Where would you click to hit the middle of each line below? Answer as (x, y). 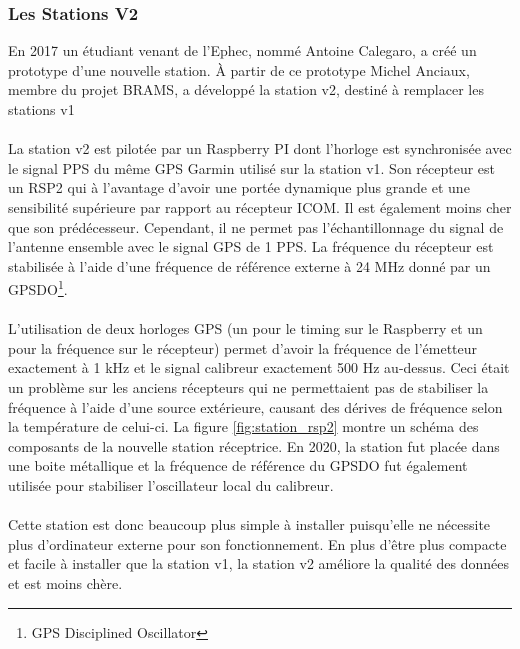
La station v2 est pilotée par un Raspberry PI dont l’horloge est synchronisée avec (260, 148)
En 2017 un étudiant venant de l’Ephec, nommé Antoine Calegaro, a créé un (242, 50)
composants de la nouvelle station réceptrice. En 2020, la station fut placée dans (254, 445)
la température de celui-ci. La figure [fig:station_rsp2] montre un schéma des (243, 426)
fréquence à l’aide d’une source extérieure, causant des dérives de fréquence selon (255, 406)
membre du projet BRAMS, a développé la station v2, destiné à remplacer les (246, 89)
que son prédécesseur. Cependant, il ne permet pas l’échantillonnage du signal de (256, 226)
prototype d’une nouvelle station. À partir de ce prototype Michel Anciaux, (239, 69)
